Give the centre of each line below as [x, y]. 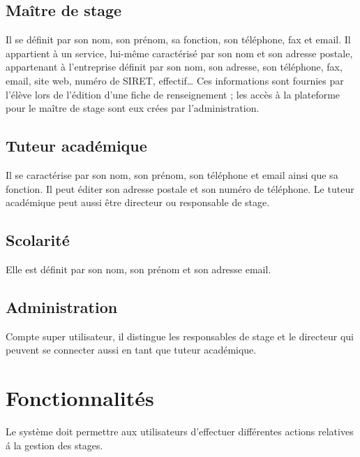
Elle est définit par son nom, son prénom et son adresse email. [138, 269]
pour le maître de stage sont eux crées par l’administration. [133, 108]
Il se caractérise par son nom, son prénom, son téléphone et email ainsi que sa [172, 174]
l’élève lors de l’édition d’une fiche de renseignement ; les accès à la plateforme [173, 94]
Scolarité [38, 240]
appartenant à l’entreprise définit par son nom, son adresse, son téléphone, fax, [174, 67]
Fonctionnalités [80, 398]
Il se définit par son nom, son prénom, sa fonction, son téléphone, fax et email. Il [178, 39]
